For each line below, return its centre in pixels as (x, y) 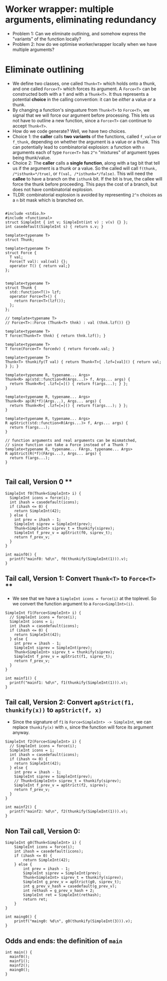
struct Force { (21, 253)
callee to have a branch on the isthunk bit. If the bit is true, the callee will (87, 179)
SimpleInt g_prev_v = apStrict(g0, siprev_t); (72, 882)
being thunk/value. (32, 158)
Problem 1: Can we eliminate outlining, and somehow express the (79, 33)
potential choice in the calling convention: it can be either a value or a (84, 99)
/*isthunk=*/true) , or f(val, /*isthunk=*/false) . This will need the (83, 174)
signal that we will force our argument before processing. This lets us (83, 115)
